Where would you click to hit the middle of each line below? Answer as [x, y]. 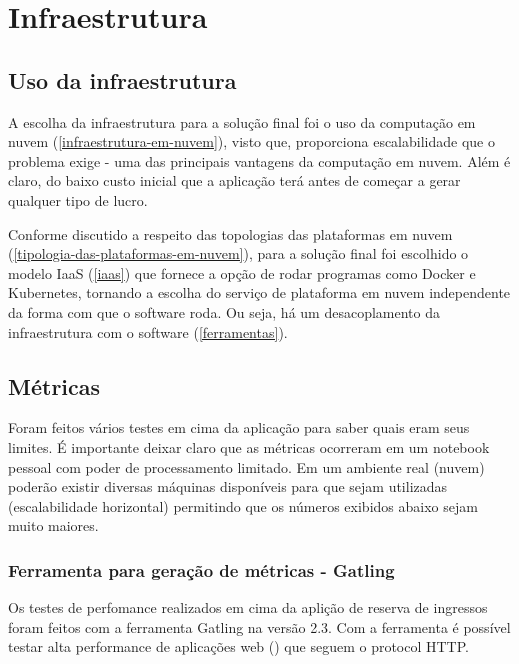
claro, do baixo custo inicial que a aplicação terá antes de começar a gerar [234, 180]
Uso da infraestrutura [122, 79]
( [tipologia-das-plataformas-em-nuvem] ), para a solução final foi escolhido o [238, 253]
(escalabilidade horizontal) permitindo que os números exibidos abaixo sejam [243, 505]
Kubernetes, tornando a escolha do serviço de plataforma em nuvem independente [259, 292]
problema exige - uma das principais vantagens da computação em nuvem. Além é [259, 160]
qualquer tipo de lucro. [78, 199]
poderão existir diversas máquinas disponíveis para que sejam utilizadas [228, 486]
